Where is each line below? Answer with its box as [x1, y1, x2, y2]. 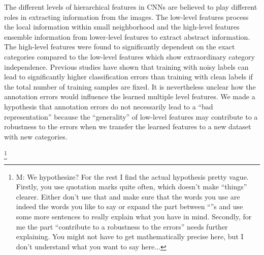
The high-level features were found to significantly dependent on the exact [4, 41, 235, 52]
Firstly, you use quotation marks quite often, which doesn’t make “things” [16, 181, 247, 192]
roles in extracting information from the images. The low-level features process [4, 11, 249, 22]
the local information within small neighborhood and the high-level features [4, 21, 240, 32]
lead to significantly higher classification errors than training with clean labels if [4, 71, 253, 82]
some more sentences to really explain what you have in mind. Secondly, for [16, 211, 252, 222]
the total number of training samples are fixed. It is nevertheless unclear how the [4, 81, 256, 92]
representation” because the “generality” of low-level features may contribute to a [4, 111, 258, 122]
